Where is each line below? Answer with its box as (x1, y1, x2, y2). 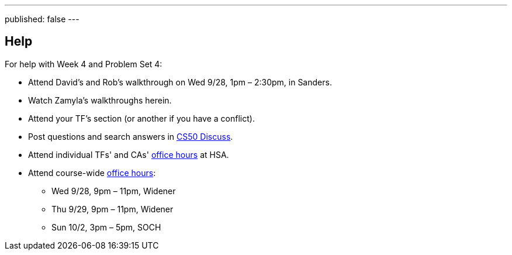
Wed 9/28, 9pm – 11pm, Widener (51, 185, 176, 196)
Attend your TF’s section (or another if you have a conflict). (28, 113, 255, 123)
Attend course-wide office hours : (28, 167, 156, 178)
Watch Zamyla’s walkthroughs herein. (28, 95, 172, 105)
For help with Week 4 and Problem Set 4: (5, 58, 162, 69)
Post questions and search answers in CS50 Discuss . (28, 131, 233, 142)
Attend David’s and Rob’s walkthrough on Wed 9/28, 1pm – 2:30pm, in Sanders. (28, 77, 332, 87)
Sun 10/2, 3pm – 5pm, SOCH (51, 222, 161, 232)
